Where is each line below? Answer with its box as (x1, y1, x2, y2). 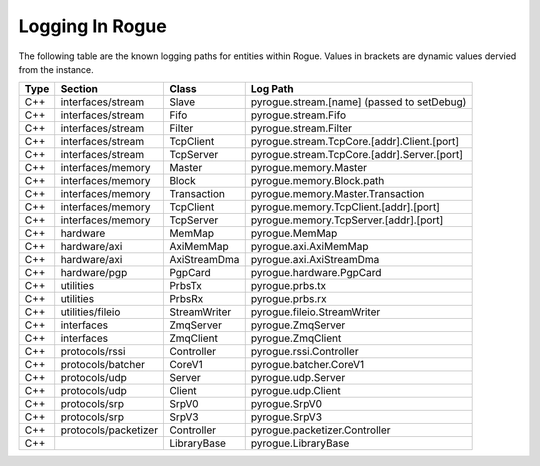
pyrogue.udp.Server (250, 371, 346, 385)
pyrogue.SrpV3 (250, 410, 323, 424)
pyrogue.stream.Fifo (250, 108, 347, 122)
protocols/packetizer (60, 423, 159, 437)
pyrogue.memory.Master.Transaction (250, 187, 425, 201)
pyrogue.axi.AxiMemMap (250, 240, 369, 254)
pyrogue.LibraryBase (250, 436, 350, 450)
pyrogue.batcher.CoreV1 (250, 358, 365, 372)
